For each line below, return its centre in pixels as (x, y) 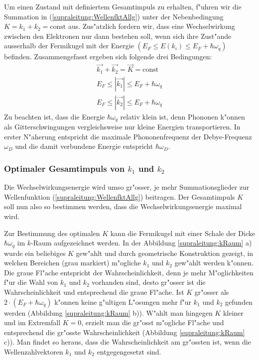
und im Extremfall (32, 322)
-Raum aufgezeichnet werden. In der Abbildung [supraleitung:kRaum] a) (141, 243)
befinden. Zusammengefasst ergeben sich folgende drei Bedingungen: (108, 57)
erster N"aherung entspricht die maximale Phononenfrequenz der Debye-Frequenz (128, 136)
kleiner (233, 312)
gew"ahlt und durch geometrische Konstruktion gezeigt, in (165, 253)
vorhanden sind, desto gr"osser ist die (149, 282)
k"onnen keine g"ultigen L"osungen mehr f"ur (123, 301)
